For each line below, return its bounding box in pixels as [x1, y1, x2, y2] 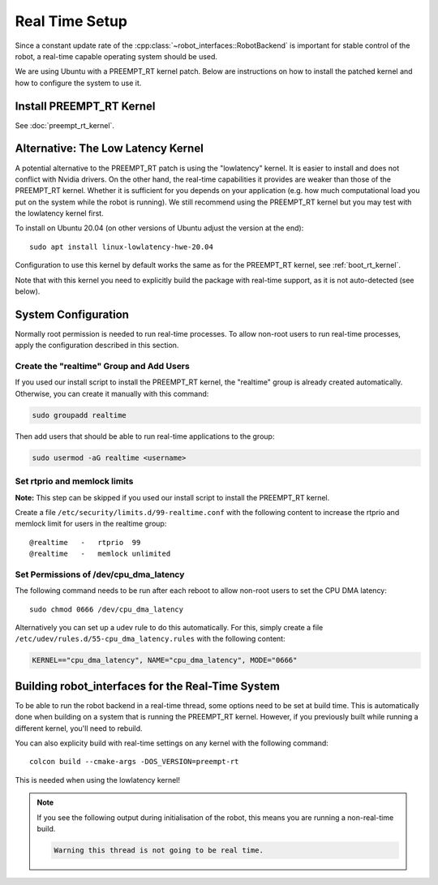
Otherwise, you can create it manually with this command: [15, 389, 209, 398]
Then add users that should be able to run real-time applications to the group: [15, 431, 275, 441]
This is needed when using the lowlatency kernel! [15, 775, 181, 784]
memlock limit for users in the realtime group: [15, 519, 167, 529]
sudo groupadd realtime [32, 410, 127, 419]
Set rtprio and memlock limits [15, 475, 134, 487]
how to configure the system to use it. [15, 78, 142, 88]
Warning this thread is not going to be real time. [54, 846, 264, 855]
